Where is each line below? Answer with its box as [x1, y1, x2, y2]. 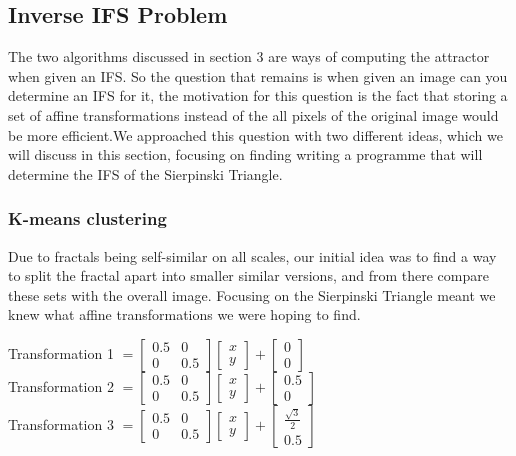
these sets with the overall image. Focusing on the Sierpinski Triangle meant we [8, 284, 496, 305]
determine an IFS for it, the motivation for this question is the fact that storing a [8, 85, 508, 106]
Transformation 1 [8, 342, 114, 363]
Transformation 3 [8, 413, 114, 434]
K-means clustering [8, 206, 167, 231]
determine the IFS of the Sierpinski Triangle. [8, 163, 283, 184]
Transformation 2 [8, 375, 114, 396]
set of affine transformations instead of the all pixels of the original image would [8, 104, 499, 125]
